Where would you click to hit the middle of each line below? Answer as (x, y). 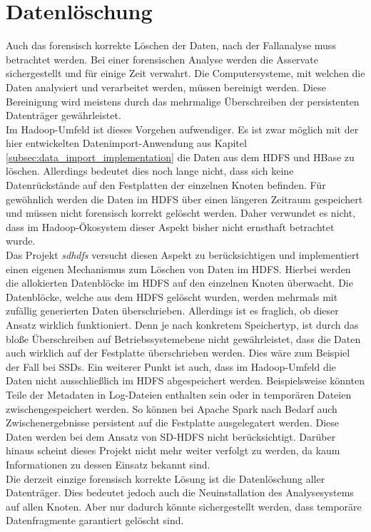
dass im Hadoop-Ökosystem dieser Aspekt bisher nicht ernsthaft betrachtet (170, 226)
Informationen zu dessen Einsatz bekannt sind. (108, 464)
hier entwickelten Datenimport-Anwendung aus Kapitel (126, 143)
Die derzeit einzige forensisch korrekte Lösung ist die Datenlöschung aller (166, 478)
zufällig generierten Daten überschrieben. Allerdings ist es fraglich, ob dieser (172, 311)
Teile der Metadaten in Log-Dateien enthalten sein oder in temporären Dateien (179, 394)
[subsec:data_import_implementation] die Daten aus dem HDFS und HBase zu (180, 157)
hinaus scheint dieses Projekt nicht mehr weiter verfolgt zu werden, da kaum (173, 450)
